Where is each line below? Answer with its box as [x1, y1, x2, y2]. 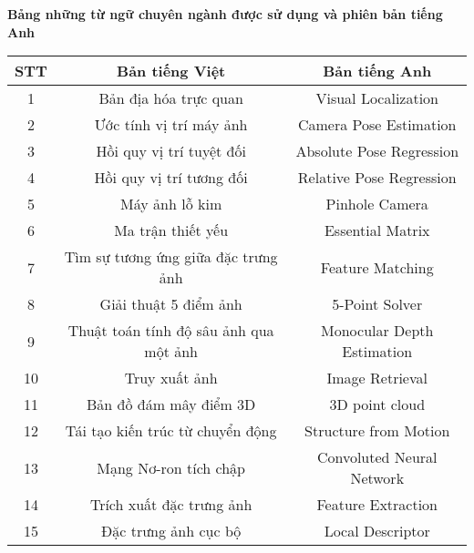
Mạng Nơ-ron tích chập [97, 456, 246, 478]
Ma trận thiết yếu [114, 220, 229, 241]
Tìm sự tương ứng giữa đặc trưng [64, 246, 278, 268]
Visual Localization [315, 87, 439, 109]
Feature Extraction [316, 494, 438, 516]
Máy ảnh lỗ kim [120, 193, 222, 215]
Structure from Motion [304, 420, 450, 442]
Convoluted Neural [316, 446, 438, 468]
